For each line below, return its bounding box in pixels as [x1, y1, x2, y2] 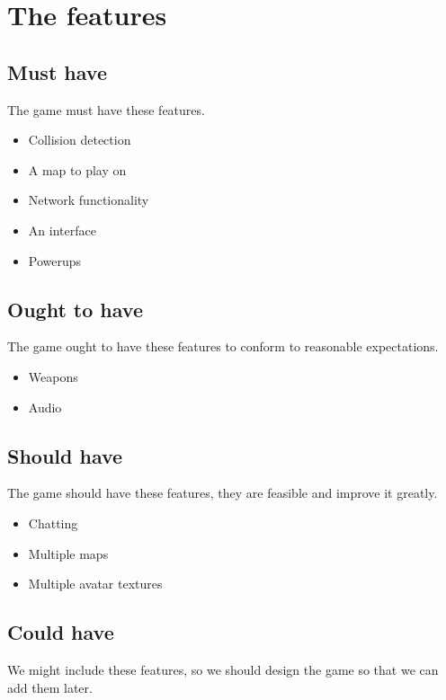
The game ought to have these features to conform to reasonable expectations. [7, 337, 439, 356]
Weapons [28, 367, 78, 385]
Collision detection [28, 130, 131, 149]
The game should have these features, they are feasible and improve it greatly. [7, 483, 438, 502]
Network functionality [28, 191, 149, 209]
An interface [28, 220, 96, 239]
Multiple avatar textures [28, 574, 163, 593]
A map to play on [28, 160, 127, 179]
